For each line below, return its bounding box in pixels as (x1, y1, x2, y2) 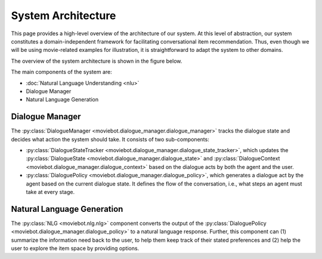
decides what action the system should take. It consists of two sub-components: (11, 135, 210, 143)
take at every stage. (26, 188, 75, 195)
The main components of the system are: (11, 69, 113, 76)
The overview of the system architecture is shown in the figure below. (11, 57, 182, 64)
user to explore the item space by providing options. (11, 245, 140, 252)
